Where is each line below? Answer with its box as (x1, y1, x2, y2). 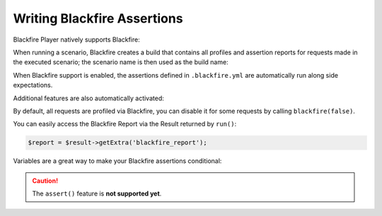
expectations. (13, 81, 53, 90)
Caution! (32, 176, 59, 185)
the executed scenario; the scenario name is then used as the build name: (13, 58, 229, 66)
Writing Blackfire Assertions (13, 11, 183, 26)
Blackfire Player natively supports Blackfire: (13, 35, 141, 44)
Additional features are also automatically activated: (13, 94, 164, 102)
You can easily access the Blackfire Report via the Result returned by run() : (13, 120, 237, 128)
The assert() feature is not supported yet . (32, 189, 162, 198)
